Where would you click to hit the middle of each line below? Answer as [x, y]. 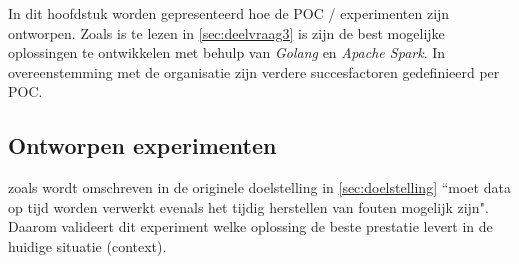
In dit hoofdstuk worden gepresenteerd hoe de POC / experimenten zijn [229, 13]
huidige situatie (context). [87, 245]
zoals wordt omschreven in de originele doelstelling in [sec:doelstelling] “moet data [259, 187]
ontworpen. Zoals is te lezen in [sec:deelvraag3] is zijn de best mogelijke [226, 32]
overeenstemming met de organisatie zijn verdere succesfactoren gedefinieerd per [254, 71]
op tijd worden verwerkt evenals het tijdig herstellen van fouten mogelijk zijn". [248, 206]
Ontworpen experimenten [142, 145]
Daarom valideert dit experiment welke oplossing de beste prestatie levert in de [250, 226]
